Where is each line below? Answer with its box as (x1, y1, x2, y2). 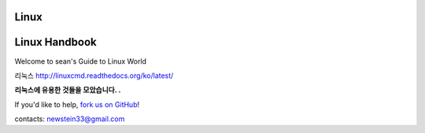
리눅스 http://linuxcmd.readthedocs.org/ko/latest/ (14, 71, 174, 80)
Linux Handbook (14, 35, 98, 49)
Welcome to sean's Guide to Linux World (14, 56, 147, 66)
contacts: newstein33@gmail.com (14, 114, 125, 124)
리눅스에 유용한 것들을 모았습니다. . (14, 85, 121, 94)
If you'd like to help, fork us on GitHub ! (14, 99, 140, 109)
